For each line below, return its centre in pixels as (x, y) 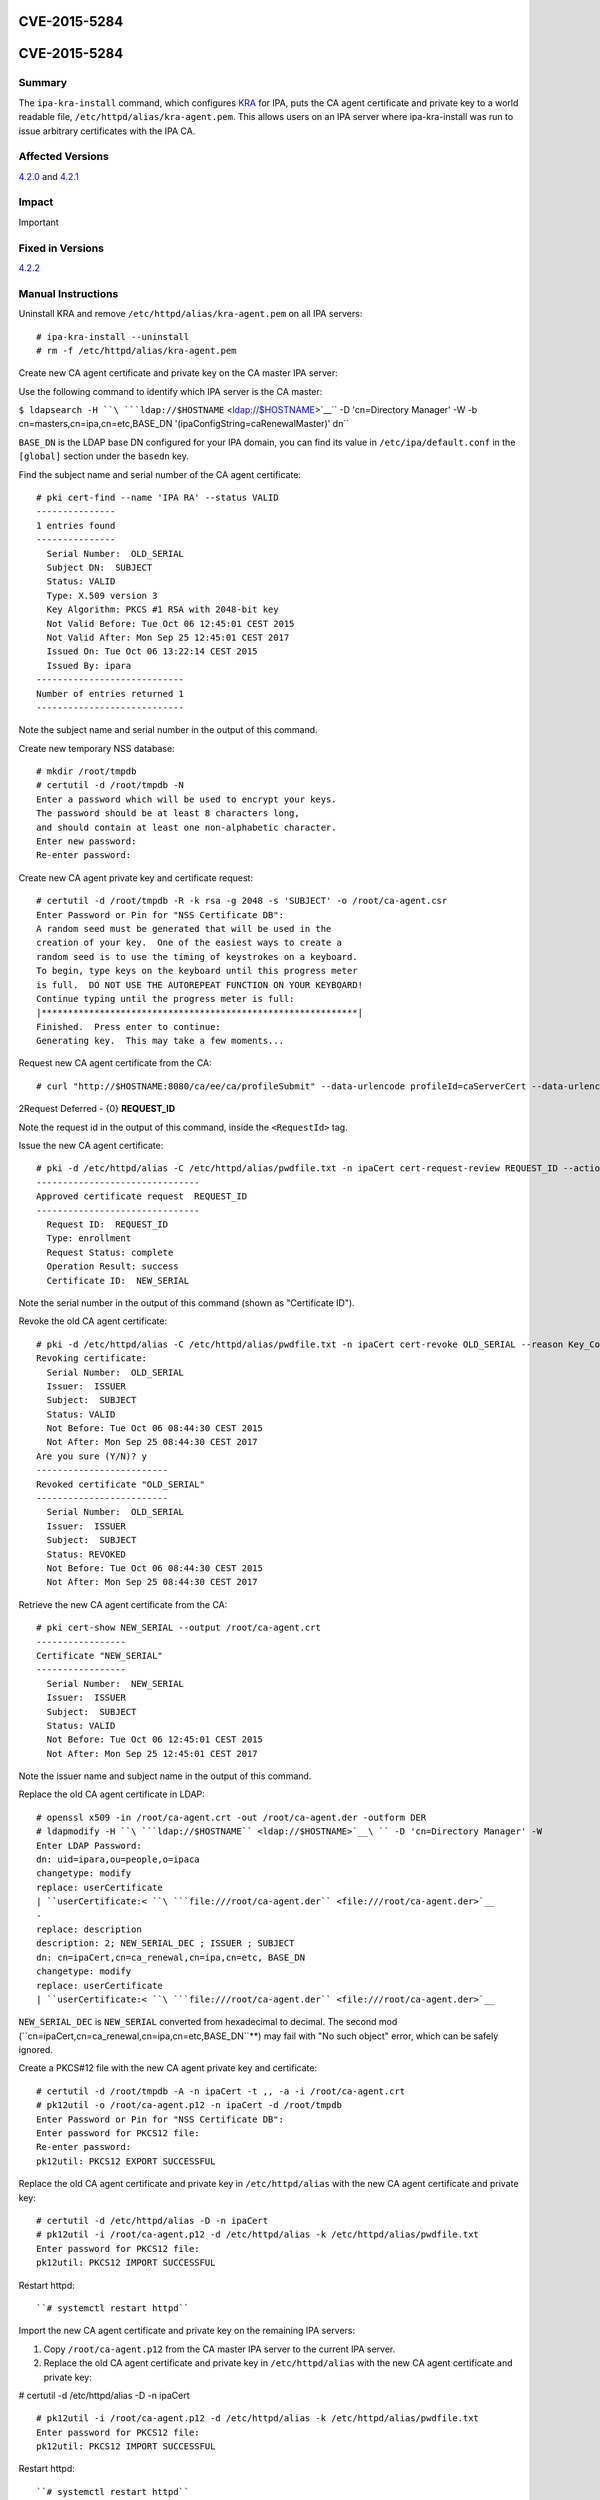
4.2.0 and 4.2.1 (48, 176)
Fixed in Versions (61, 248)
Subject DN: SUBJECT (99, 567)
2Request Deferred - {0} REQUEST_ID (97, 1109)
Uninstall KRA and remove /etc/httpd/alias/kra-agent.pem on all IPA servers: (190, 314)
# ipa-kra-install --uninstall (113, 336)
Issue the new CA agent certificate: (91, 1146)
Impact (36, 202)
